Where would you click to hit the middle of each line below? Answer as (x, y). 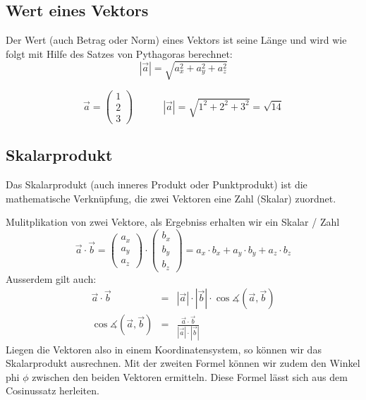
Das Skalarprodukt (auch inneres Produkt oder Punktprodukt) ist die (157, 184)
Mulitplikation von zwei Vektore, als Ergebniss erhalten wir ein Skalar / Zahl (173, 222)
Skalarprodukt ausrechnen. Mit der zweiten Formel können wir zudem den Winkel (183, 363)
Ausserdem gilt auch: (51, 278)
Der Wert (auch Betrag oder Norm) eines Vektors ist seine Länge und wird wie (176, 40)
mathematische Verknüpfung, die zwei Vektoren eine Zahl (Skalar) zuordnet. (171, 198)
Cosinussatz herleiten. (53, 390)
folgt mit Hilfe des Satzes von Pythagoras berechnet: (119, 53)
